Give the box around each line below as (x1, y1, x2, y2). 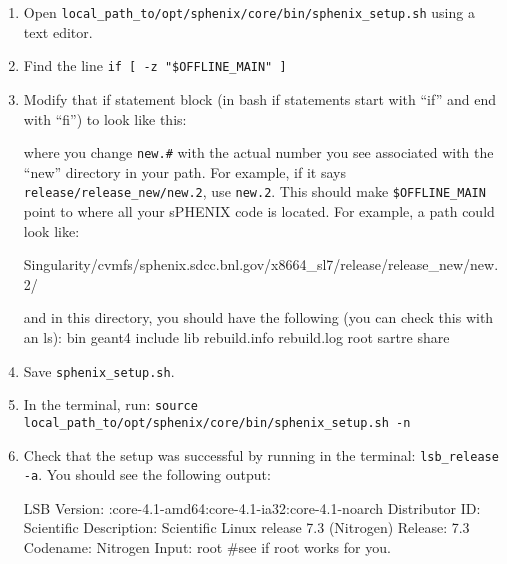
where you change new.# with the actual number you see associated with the (23, 142, 494, 163)
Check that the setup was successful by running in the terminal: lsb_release (23, 444, 499, 465)
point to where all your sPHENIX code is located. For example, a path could (23, 201, 495, 221)
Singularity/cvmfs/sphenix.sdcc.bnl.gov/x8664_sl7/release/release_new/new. (23, 254, 499, 275)
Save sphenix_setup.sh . (23, 360, 175, 381)
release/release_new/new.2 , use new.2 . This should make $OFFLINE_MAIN (23, 181, 486, 202)
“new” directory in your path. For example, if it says (23, 161, 346, 182)
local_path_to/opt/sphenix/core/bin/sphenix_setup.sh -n (23, 415, 411, 430)
